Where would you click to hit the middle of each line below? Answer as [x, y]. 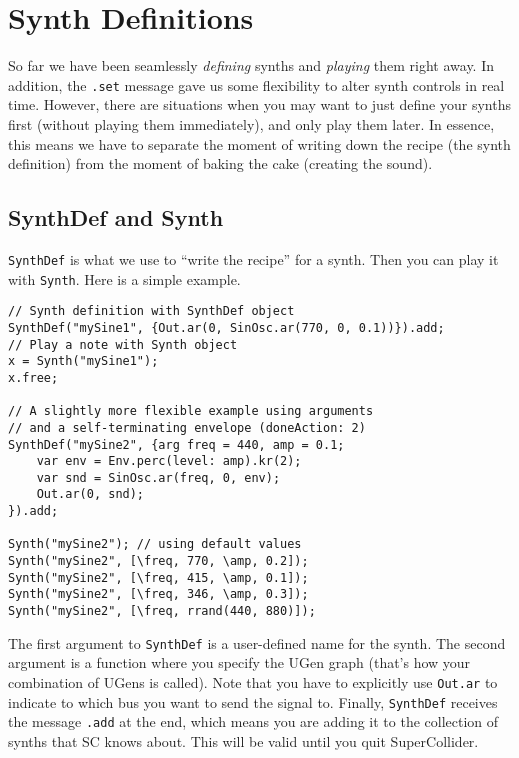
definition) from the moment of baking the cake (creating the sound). [220, 163]
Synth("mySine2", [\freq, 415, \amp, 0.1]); [158, 577]
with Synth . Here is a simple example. [124, 278]
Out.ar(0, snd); [90, 494]
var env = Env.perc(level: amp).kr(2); [169, 461]
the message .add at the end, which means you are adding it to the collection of [253, 721]
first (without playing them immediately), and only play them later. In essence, [251, 123]
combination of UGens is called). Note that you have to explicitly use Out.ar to [253, 681]
